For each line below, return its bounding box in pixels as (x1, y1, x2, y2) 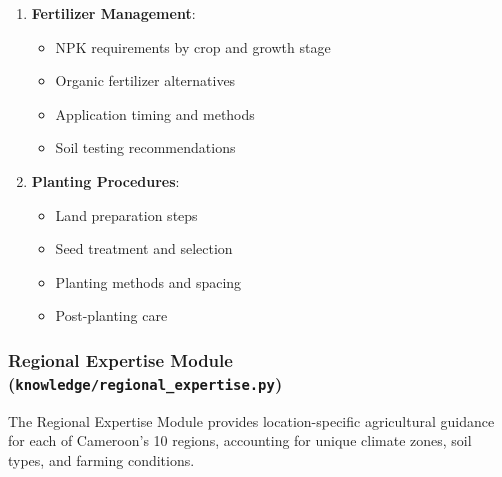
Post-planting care (55, 305, 168, 326)
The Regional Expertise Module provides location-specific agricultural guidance (8, 410, 495, 431)
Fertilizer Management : (31, 3, 196, 23)
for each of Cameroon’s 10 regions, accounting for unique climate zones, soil (8, 430, 472, 451)
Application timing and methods (55, 103, 255, 124)
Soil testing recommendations (55, 137, 236, 158)
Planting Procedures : (31, 170, 180, 191)
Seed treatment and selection (55, 238, 233, 259)
